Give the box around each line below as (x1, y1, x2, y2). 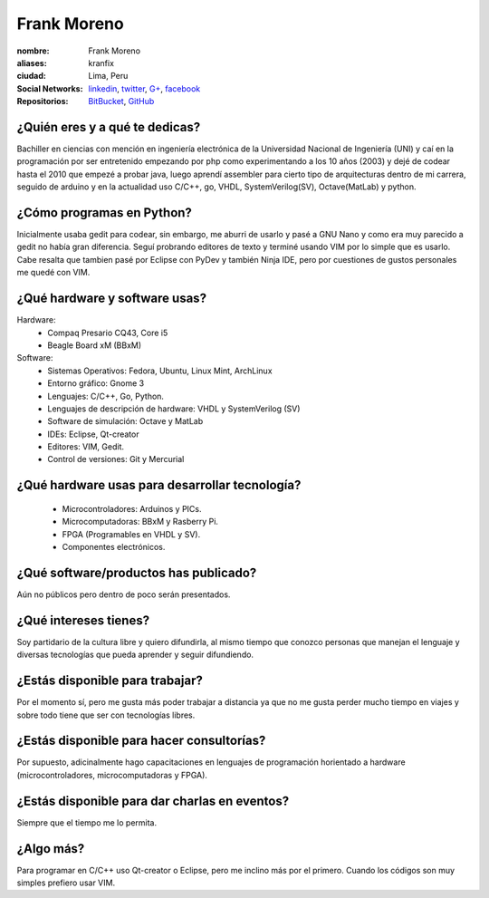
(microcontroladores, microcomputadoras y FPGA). (16, 769, 208, 780)
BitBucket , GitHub (88, 96, 155, 107)
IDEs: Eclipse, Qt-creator (47, 429, 139, 439)
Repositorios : (16, 96, 69, 107)
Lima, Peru (88, 71, 129, 82)
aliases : (16, 57, 47, 68)
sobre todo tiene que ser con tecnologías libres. (16, 710, 196, 720)
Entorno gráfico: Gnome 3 (47, 378, 145, 389)
